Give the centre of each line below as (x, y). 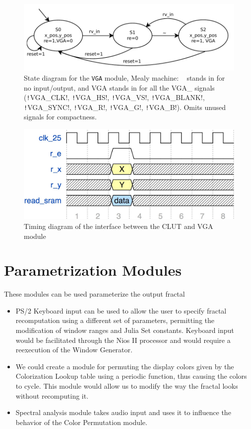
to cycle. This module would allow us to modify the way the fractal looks (127, 386)
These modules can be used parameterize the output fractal (94, 294)
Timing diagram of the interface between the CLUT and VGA (119, 226)
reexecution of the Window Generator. (74, 350)
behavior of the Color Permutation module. (81, 422)
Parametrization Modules (93, 270)
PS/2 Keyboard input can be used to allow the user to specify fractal (121, 310)
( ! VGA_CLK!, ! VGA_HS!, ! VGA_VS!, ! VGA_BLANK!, (114, 97)
